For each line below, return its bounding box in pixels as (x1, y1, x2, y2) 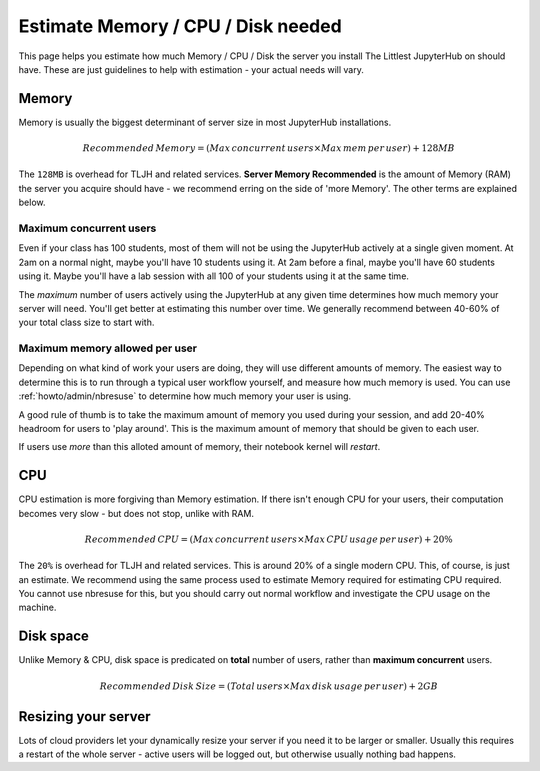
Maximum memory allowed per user (18, 341, 197, 355)
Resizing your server (18, 708, 151, 725)
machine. (18, 601, 57, 614)
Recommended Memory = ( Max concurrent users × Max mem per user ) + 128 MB (82, 143, 455, 154)
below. (18, 196, 46, 209)
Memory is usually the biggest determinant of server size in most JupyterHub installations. (18, 116, 392, 128)
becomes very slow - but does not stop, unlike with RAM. (18, 507, 255, 519)
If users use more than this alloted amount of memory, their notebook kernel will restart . (18, 441, 381, 453)
